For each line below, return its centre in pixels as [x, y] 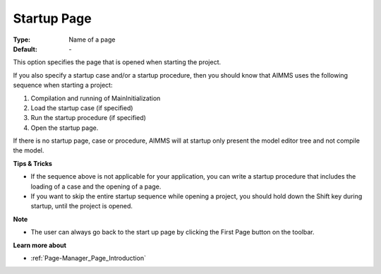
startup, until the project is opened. [82, 206]
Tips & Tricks [33, 163]
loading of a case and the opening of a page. [96, 186]
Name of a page [92, 40]
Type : [22, 40]
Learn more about [40, 245]
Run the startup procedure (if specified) [88, 118]
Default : [25, 49]
